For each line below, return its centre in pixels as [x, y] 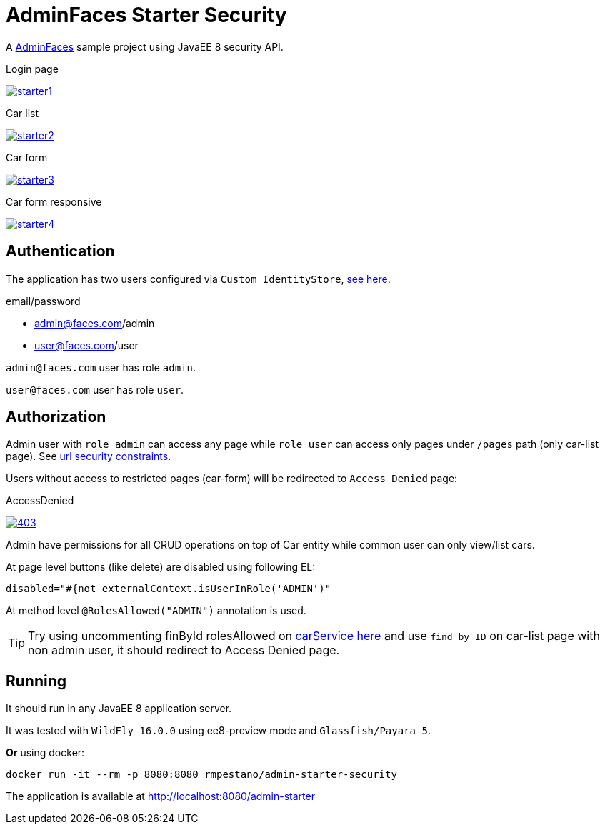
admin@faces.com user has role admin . [101, 367]
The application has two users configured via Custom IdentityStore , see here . [198, 279]
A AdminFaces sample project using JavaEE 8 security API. [145, 46]
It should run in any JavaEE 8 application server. [119, 709]
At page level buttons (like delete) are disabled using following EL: [161, 567]
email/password [43, 301]
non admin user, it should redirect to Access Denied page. [184, 650]
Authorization [56, 417]
